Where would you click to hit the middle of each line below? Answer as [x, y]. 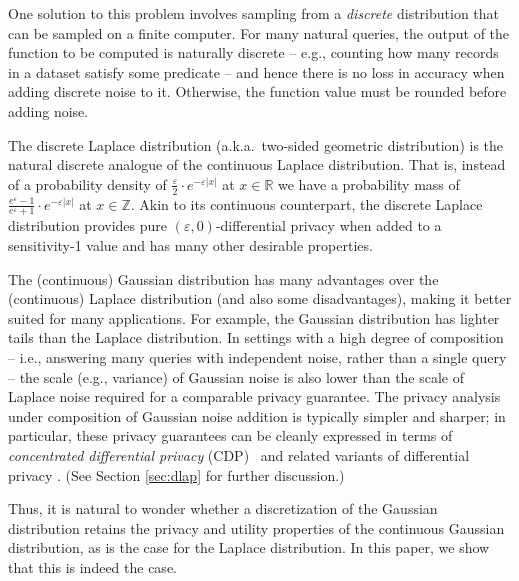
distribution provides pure [87, 225]
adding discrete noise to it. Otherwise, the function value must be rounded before [257, 91]
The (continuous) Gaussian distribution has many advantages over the [223, 278]
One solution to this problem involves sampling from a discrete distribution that [254, 13]
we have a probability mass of [369, 183]
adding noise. [48, 110]
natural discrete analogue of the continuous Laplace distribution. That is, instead [257, 164]
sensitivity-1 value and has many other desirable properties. [190, 245]
